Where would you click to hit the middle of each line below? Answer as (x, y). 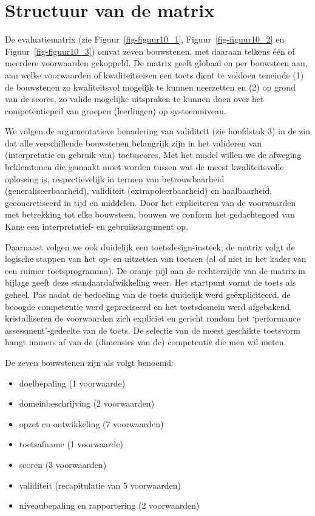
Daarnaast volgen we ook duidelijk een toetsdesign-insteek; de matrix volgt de (150, 246)
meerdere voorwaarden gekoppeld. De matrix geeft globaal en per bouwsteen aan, (156, 63)
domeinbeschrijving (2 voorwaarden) (87, 403)
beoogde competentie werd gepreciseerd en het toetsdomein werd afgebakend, (149, 306)
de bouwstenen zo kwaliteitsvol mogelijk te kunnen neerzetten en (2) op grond (150, 87)
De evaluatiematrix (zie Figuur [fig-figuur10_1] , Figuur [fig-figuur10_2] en (145, 39)
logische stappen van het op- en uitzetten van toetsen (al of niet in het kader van (156, 259)
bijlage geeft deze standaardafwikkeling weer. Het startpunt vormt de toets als (151, 282)
